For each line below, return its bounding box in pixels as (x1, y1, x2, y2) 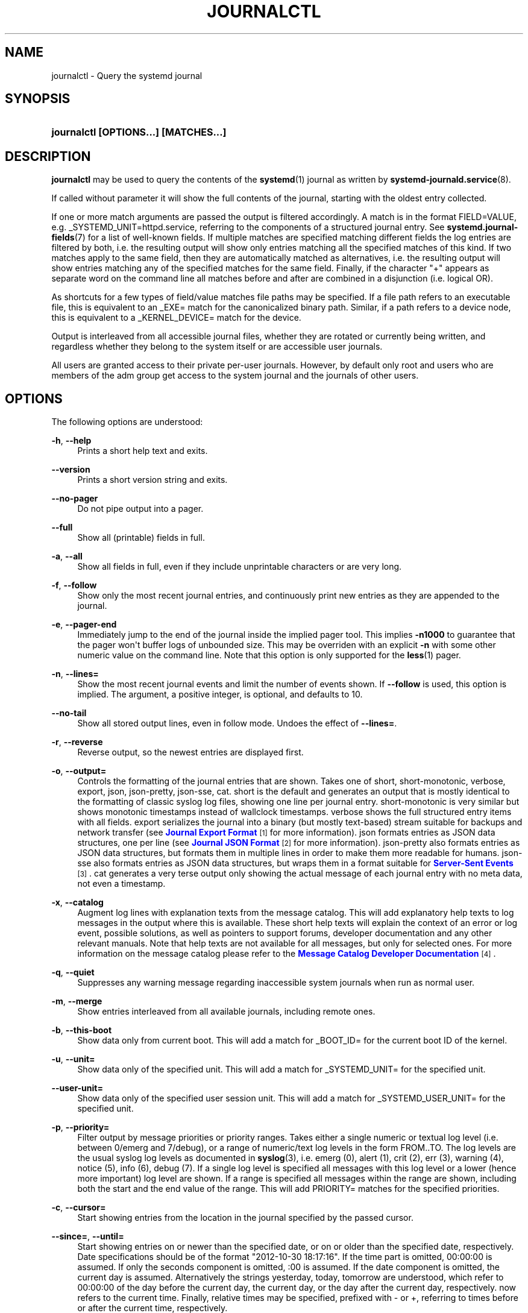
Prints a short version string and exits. (77, 474, 228, 485)
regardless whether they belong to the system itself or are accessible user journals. (51, 341, 383, 352)
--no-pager (51, 493, 98, 504)
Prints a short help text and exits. (77, 446, 208, 456)
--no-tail (51, 708, 87, 719)
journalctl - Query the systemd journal (51, 70, 203, 81)
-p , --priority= (51, 1122, 110, 1133)
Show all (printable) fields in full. (77, 532, 205, 543)
